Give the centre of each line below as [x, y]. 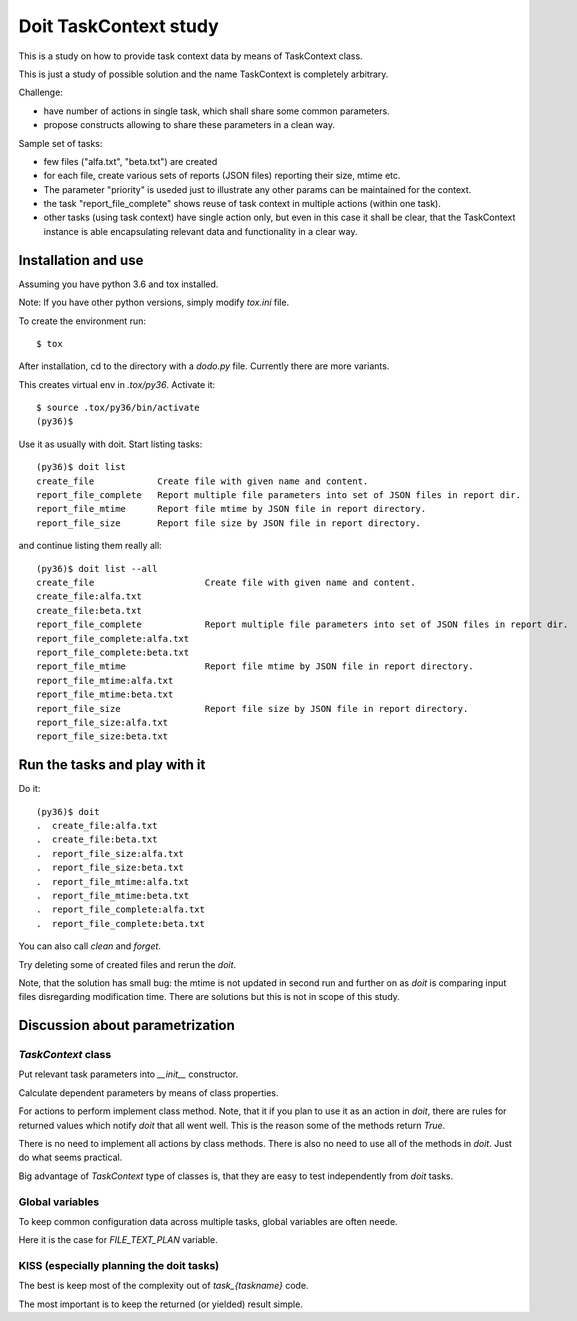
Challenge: [41, 92]
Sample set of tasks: [60, 143]
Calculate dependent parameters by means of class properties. [148, 1092]
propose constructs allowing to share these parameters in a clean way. [189, 125]
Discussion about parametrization [126, 1025]
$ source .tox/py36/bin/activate [118, 408]
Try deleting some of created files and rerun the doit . [127, 964]
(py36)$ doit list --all [97, 568]
